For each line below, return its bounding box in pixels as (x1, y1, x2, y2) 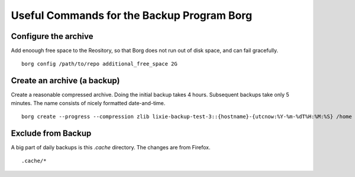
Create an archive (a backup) (11, 76, 120, 86)
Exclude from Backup (11, 128, 92, 138)
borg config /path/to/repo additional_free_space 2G (21, 61, 177, 67)
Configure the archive (11, 31, 93, 41)
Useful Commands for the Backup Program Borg (11, 9, 253, 22)
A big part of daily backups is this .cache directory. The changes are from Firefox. (11, 144, 211, 151)
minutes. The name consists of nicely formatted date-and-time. (11, 99, 166, 106)
